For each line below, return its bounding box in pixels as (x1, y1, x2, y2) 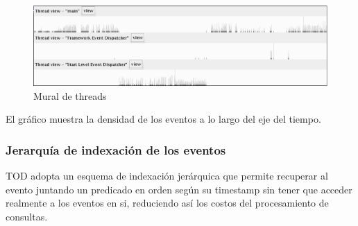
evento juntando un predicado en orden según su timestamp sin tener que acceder (6, 182, 352, 196)
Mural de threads (33, 88, 107, 103)
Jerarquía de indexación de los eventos (6, 141, 226, 158)
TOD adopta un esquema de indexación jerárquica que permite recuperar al (6, 168, 328, 182)
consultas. (6, 209, 48, 223)
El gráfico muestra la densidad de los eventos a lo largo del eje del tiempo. (6, 112, 321, 126)
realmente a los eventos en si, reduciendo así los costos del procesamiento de (6, 195, 329, 210)
